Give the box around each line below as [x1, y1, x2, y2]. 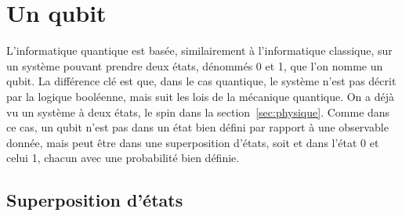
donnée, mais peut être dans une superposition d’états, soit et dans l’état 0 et [6, 134, 379, 150]
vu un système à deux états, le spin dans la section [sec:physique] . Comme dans [6, 103, 390, 120]
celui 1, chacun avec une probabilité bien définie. [6, 149, 240, 166]
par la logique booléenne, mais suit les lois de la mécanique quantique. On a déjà [6, 88, 395, 104]
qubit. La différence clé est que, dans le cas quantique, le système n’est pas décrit [6, 73, 397, 89]
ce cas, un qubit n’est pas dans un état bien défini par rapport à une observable [6, 119, 389, 135]
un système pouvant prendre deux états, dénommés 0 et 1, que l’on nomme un [6, 57, 383, 74]
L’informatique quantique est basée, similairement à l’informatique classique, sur [6, 42, 393, 59]
